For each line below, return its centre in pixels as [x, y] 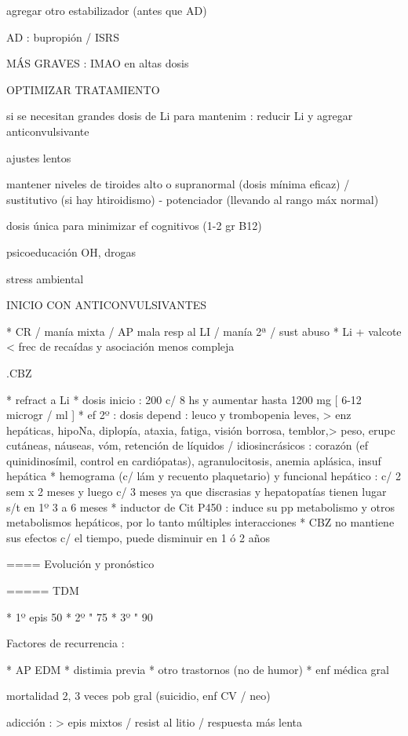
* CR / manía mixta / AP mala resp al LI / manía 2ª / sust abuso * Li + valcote [204, 331]
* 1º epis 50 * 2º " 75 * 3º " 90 [80, 616]
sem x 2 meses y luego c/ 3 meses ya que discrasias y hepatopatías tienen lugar [197, 492]
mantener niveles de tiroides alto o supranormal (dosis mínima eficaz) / [178, 184]
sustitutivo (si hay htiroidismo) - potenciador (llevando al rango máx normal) [193, 199]
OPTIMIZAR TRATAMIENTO [83, 89]
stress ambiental [45, 278]
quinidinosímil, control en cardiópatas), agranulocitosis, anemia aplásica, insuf [194, 460]
